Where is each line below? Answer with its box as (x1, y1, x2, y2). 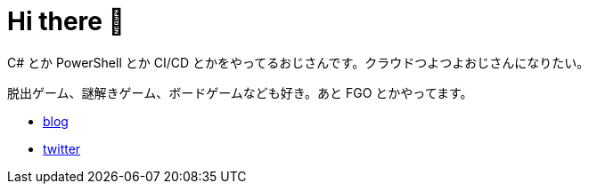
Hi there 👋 (7, 6, 125, 36)
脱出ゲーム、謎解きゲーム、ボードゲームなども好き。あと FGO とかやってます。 (7, 84, 473, 100)
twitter (43, 140, 81, 156)
